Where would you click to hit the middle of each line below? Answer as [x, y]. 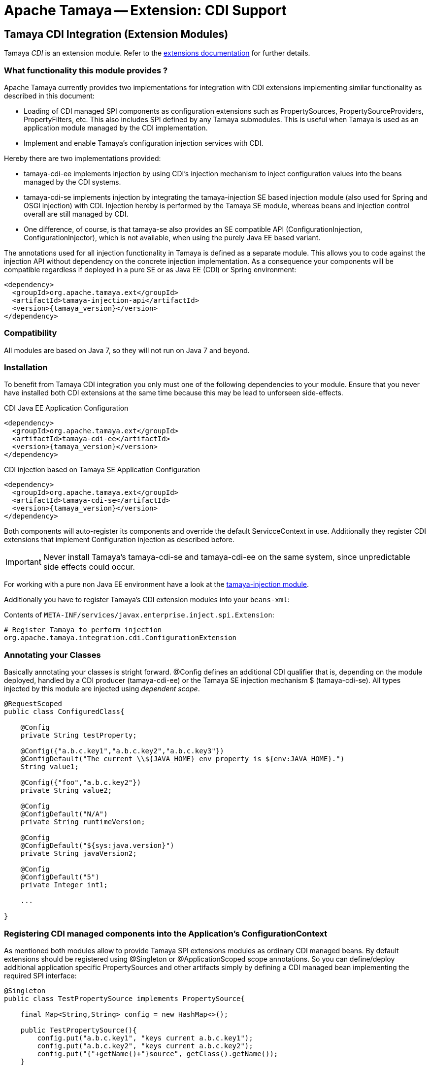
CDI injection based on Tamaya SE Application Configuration [102, 470]
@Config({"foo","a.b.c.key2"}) [81, 783]
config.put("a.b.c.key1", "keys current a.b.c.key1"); [145, 1038]
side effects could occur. [89, 567]
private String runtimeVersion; [83, 822]
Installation [26, 368]
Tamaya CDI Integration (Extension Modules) [116, 34]
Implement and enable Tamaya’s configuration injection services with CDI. [144, 143]
